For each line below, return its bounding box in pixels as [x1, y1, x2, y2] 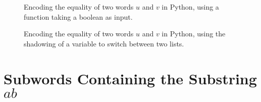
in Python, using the [162, 28, 226, 39]
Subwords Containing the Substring [4, 68, 257, 88]
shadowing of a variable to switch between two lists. [24, 38, 184, 48]
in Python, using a [162, 2, 219, 12]
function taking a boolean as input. [24, 11, 133, 22]
